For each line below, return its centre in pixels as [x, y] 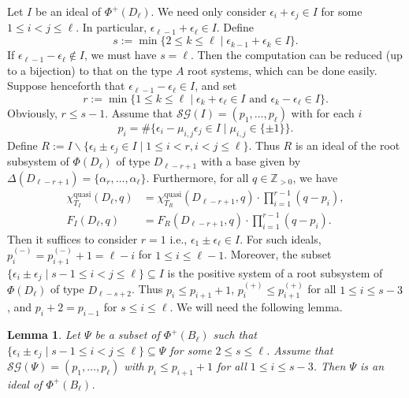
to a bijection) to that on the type [90, 70]
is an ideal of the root [348, 145]
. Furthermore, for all [197, 177]
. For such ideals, [281, 238]
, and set [216, 86]
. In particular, [112, 27]
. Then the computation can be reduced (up [296, 55]
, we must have [121, 55]
